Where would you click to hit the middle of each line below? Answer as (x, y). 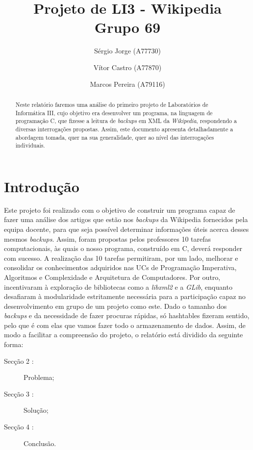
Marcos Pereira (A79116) (127, 84)
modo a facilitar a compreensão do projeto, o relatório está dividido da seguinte (124, 335)
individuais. (30, 145)
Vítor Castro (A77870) (127, 67)
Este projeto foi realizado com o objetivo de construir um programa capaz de (120, 210)
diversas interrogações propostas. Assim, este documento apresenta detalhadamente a (124, 129)
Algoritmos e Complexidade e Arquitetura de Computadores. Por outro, (112, 277)
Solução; (36, 410)
